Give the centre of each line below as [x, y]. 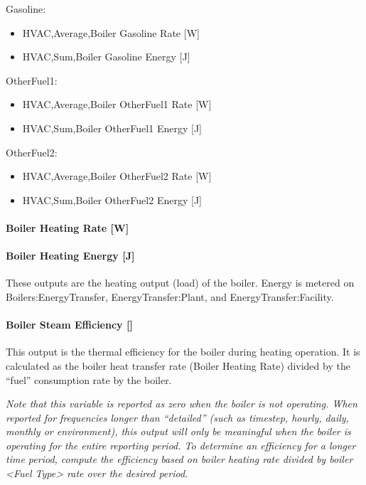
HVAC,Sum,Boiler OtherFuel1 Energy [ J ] [112, 128]
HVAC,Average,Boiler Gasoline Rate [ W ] [111, 32]
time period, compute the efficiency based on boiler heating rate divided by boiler [179, 459]
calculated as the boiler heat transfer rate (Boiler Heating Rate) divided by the [178, 365]
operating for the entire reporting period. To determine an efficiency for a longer [181, 445]
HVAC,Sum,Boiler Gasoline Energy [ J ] [106, 57]
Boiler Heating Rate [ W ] [68, 227]
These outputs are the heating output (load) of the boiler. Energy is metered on [180, 283]
